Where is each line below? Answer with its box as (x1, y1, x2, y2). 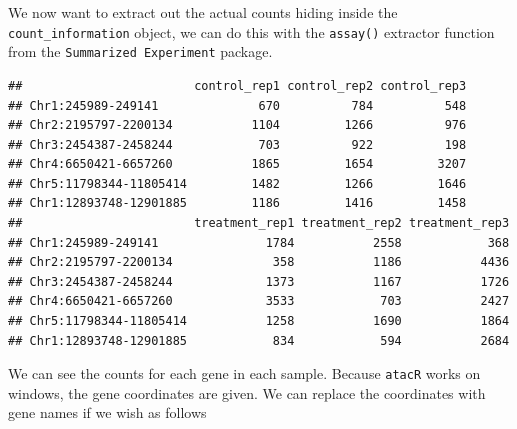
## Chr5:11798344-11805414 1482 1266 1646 (8, 176, 467, 191)
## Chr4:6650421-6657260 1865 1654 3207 (8, 157, 467, 172)
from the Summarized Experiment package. (8, 41, 273, 62)
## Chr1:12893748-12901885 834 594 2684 (8, 333, 510, 348)
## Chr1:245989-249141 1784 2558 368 (8, 235, 510, 250)
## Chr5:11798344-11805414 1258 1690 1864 (8, 314, 510, 329)
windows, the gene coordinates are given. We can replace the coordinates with (8, 382, 486, 403)
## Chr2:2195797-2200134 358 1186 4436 (8, 255, 510, 270)
